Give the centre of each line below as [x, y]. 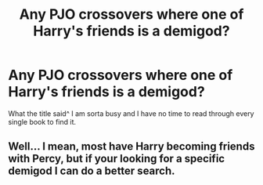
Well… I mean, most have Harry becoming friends [131, 147]
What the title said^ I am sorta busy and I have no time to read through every [131, 113]
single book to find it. [42, 122]
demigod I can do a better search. [92, 171]
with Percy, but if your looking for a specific [117, 159]
